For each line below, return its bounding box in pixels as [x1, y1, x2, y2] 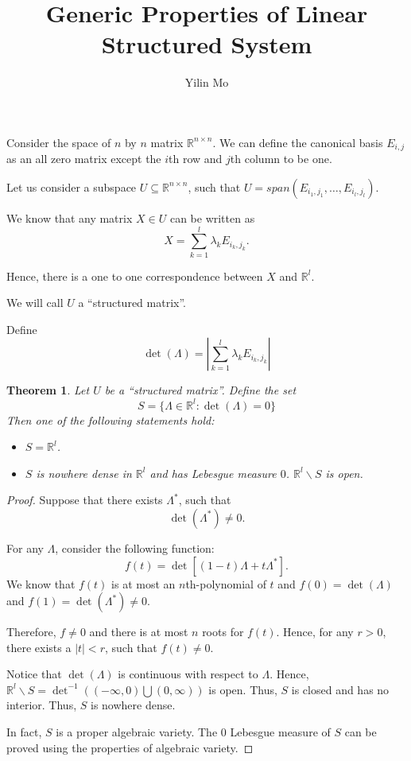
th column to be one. [230, 150, 332, 167]
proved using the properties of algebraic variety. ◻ [6, 739, 254, 755]
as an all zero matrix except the [6, 150, 161, 167]
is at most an [111, 575, 176, 592]
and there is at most [89, 623, 188, 640]
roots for [202, 623, 244, 640]
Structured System [101, 28, 312, 60]
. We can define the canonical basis [212, 134, 383, 150]
